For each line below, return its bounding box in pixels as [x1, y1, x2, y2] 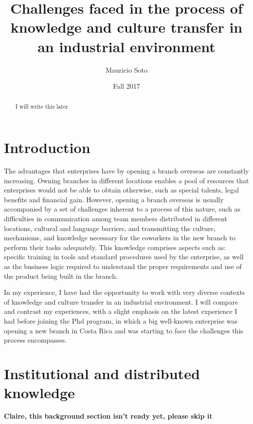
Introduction [4, 137, 90, 157]
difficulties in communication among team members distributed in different [4, 213, 227, 224]
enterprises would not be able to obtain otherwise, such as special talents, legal [4, 185, 239, 195]
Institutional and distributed [4, 363, 200, 383]
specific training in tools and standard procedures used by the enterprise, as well [4, 251, 244, 262]
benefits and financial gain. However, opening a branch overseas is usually [4, 194, 224, 204]
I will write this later [15, 102, 68, 111]
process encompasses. [4, 335, 67, 345]
